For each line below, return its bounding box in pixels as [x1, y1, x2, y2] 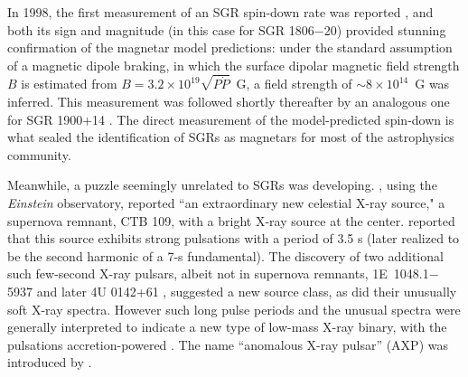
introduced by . [7, 353, 92, 372]
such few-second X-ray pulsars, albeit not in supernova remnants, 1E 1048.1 [7, 264, 429, 283]
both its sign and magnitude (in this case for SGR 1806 [7, 20, 314, 39]
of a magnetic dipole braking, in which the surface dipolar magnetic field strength [7, 55, 460, 74]
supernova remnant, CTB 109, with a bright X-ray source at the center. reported [7, 211, 455, 230]
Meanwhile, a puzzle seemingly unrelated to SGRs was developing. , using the [7, 175, 437, 194]
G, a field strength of [236, 74, 352, 93]
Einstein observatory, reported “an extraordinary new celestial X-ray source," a [7, 193, 445, 212]
